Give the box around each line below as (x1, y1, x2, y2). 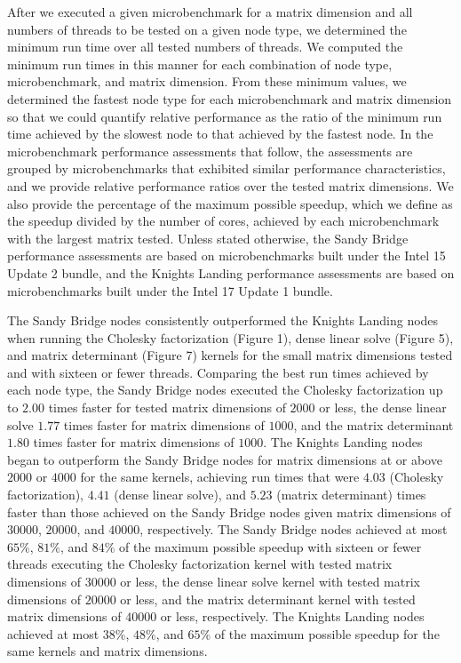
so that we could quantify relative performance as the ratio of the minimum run (7, 107, 442, 125)
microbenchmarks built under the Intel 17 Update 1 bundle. (7, 281, 333, 300)
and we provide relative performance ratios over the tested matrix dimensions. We (7, 176, 454, 195)
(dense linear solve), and (114, 485, 246, 504)
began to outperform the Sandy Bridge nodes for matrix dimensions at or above (7, 450, 442, 468)
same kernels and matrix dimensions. (7, 642, 208, 660)
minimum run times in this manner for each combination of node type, (7, 54, 393, 73)
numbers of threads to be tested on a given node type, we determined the (7, 20, 407, 38)
